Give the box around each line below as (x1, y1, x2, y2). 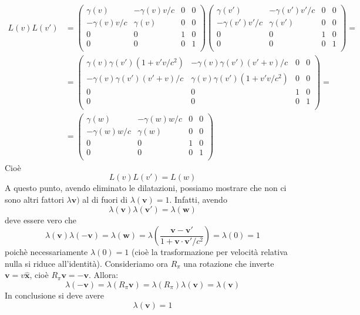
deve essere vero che (5, 213, 76, 226)
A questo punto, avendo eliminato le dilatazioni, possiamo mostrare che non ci (5, 182, 287, 194)
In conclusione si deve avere (5, 289, 104, 301)
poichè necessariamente (5, 246, 88, 258)
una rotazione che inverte (183, 257, 274, 269)
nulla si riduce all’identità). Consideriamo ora (5, 257, 168, 269)
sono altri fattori (5, 193, 64, 205)
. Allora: (88, 269, 119, 281)
